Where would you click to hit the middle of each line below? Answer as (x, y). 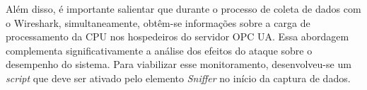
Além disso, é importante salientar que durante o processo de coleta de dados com (183, 9)
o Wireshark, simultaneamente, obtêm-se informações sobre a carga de (158, 22)
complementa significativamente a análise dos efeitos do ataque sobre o (159, 50)
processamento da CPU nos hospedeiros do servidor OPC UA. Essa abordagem (177, 36)
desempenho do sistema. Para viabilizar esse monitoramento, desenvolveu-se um (179, 64)
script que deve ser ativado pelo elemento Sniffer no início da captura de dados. (178, 78)
